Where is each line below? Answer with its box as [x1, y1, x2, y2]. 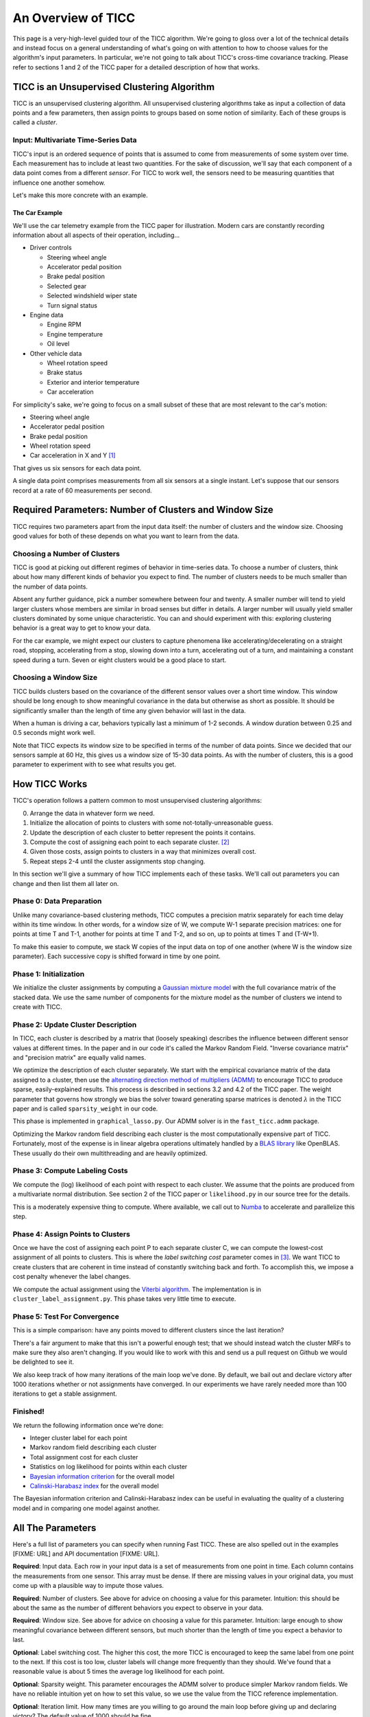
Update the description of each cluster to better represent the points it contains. [29, 828, 256, 837]
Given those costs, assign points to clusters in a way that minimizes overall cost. [29, 848, 257, 856]
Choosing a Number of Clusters [12, 549, 120, 558]
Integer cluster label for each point [29, 1434, 127, 1442]
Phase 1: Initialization [12, 969, 85, 979]
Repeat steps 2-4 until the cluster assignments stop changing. [29, 857, 206, 865]
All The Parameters [12, 1522, 97, 1534]
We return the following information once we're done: [12, 1421, 164, 1429]
